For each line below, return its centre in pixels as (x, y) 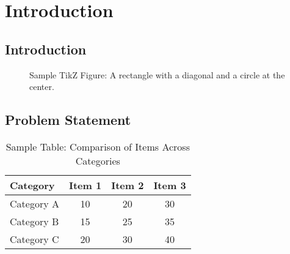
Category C (34, 239)
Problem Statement (68, 120)
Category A (34, 203)
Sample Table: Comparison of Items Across (98, 146)
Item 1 (85, 185)
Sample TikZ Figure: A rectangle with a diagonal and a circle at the (157, 74)
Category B (34, 221)
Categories (98, 160)
